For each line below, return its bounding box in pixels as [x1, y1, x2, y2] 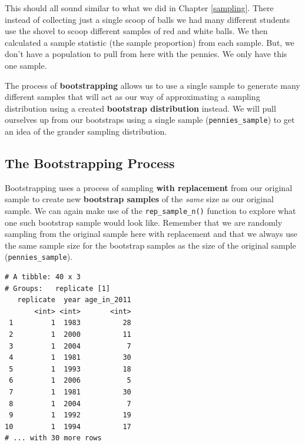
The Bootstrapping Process [5, 153, 175, 172]
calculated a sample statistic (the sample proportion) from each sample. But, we [5, 36, 294, 48]
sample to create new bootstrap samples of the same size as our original [5, 193, 274, 205]
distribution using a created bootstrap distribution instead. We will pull [5, 102, 276, 114]
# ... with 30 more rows [5, 434, 102, 443]
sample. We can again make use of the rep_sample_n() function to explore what [5, 204, 296, 216]
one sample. [5, 59, 47, 71]
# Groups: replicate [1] [5, 284, 110, 293]
